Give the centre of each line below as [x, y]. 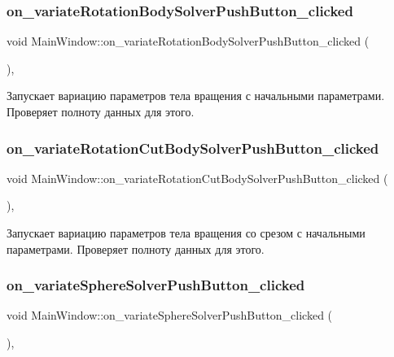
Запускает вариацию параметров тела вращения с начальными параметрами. [196, 96]
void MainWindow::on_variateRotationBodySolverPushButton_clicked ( [188, 41]
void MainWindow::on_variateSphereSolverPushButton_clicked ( [170, 315]
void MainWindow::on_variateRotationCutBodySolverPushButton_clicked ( [197, 178]
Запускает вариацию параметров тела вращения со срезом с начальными [186, 233]
